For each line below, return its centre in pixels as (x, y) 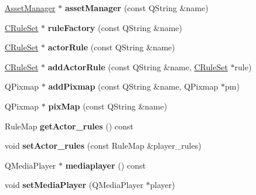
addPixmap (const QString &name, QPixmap (133, 86)
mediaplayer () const (105, 165)
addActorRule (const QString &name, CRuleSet (138, 66)
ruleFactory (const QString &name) (115, 27)
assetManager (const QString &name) (136, 8)
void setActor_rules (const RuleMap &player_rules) (103, 146)
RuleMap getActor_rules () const (69, 126)
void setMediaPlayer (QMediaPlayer (74, 185)
